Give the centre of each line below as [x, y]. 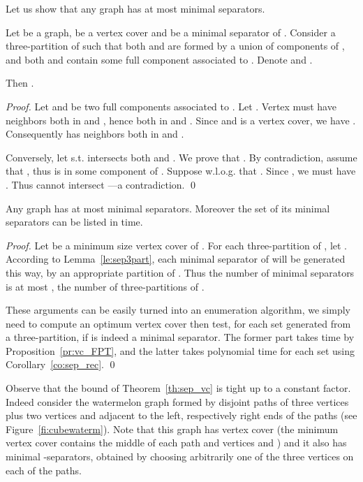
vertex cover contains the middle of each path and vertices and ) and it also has [176, 443]
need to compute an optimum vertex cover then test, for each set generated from [178, 323]
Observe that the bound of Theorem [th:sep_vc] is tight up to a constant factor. [178, 388]
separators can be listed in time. [74, 222]
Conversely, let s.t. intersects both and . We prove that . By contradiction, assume [181, 157]
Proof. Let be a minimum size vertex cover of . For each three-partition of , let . [176, 245]
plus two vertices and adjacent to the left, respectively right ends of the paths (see [181, 415]
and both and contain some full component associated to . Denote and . [159, 59]
